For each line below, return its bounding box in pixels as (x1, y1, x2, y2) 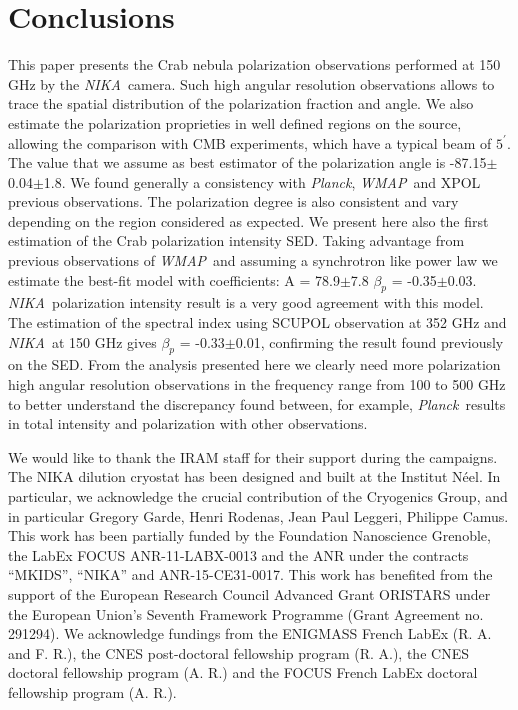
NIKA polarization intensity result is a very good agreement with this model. (8, 292, 484, 313)
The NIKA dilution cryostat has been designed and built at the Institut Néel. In (8, 466, 501, 487)
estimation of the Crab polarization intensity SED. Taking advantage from (8, 230, 465, 251)
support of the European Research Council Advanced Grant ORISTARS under (8, 583, 491, 604)
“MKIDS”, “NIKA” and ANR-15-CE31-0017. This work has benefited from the (8, 564, 493, 585)
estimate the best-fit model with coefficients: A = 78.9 (8, 269, 340, 290)
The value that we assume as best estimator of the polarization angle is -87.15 (8, 152, 487, 173)
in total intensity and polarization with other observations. (8, 413, 368, 434)
